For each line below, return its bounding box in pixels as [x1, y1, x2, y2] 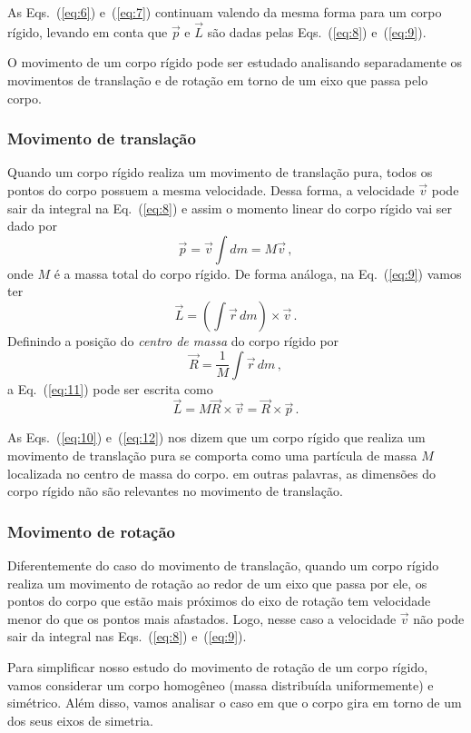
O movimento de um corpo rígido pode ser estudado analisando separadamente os [7, 53, 463, 72]
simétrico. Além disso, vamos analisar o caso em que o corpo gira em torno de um [7, 693, 462, 712]
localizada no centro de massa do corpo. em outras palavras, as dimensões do [7, 463, 436, 482]
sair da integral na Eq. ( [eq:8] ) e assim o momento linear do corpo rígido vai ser [7, 198, 452, 217]
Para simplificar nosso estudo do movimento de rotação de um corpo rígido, [7, 657, 428, 676]
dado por [7, 216, 57, 235]
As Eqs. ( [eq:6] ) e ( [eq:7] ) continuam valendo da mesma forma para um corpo [7, 3, 442, 21]
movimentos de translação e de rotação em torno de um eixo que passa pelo [7, 71, 428, 89]
